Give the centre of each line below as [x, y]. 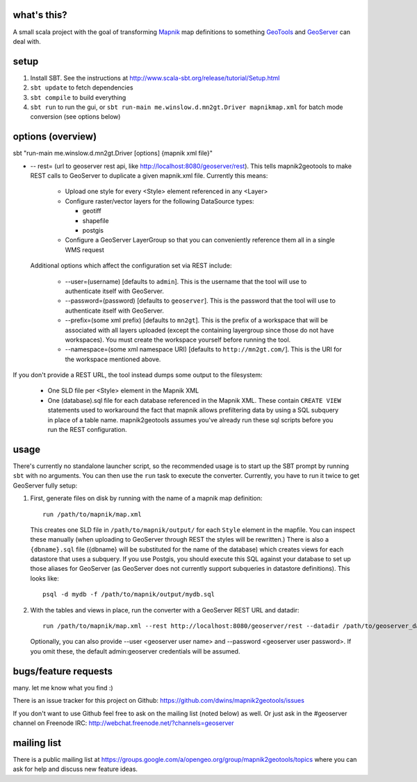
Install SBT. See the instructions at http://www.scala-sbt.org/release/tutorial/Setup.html [155, 78]
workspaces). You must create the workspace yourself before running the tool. [178, 340]
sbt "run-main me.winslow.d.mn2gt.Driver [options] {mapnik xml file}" [113, 153]
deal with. [27, 41]
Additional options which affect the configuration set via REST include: [131, 266]
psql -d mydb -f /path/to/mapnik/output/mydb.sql [129, 594]
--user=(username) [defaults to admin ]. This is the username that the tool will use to [186, 281]
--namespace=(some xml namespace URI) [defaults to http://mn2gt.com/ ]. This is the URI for [203, 349]
